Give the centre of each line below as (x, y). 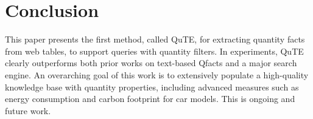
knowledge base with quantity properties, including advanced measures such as (152, 87)
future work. (28, 110)
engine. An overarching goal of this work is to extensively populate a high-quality (157, 74)
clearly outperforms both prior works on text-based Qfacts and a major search (151, 63)
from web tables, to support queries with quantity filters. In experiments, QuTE (154, 51)
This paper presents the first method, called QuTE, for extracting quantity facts (155, 39)
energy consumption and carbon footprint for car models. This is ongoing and (150, 99)
